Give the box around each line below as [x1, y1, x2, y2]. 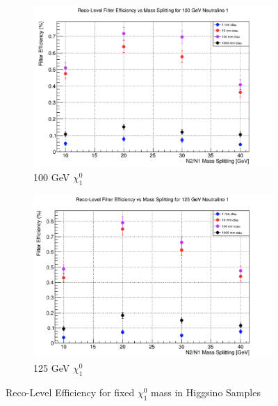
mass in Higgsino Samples [151, 384, 261, 399]
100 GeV [33, 170, 70, 185]
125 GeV [33, 361, 70, 375]
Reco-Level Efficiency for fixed [6, 384, 135, 399]
